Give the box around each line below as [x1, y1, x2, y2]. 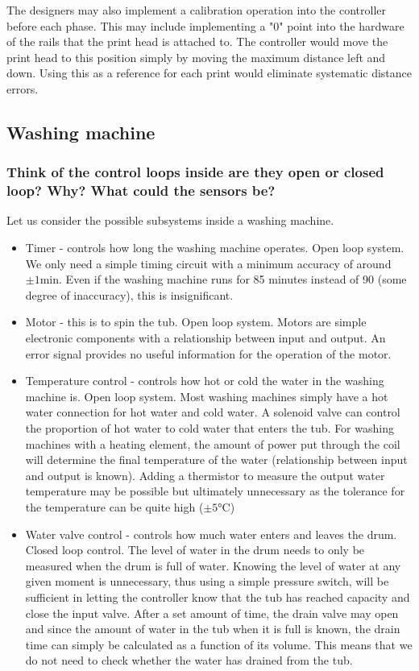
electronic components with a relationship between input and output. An [25, 329, 386, 346]
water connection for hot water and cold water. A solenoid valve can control [25, 404, 400, 420]
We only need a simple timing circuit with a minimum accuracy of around [25, 255, 392, 271]
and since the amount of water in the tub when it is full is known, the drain [25, 620, 400, 637]
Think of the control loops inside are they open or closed [6, 162, 384, 182]
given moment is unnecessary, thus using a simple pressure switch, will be [25, 573, 389, 590]
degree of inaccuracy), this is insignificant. [25, 286, 234, 303]
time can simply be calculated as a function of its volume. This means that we [25, 636, 413, 652]
